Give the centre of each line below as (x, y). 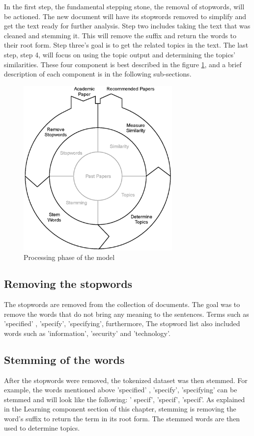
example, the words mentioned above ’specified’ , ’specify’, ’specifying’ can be (121, 390)
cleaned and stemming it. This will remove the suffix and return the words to (120, 35)
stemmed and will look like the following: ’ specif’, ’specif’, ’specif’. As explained (125, 399)
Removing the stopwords (68, 284)
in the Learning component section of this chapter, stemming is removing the (120, 409)
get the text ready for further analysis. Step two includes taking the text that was (127, 26)
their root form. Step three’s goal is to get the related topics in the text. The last (126, 45)
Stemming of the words (64, 359)
